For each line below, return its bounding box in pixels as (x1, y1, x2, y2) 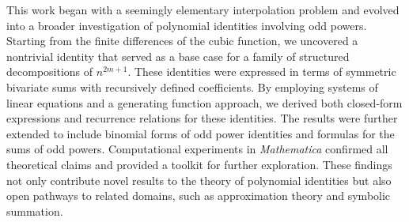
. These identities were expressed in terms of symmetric (127, 63, 396, 80)
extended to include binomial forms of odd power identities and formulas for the (6, 125, 395, 141)
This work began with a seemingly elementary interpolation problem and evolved (6, 2, 400, 17)
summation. (6, 202, 63, 219)
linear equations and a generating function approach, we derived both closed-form (6, 94, 403, 111)
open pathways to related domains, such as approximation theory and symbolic (6, 187, 391, 204)
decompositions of (6, 63, 93, 80)
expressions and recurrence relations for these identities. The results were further (6, 110, 398, 126)
